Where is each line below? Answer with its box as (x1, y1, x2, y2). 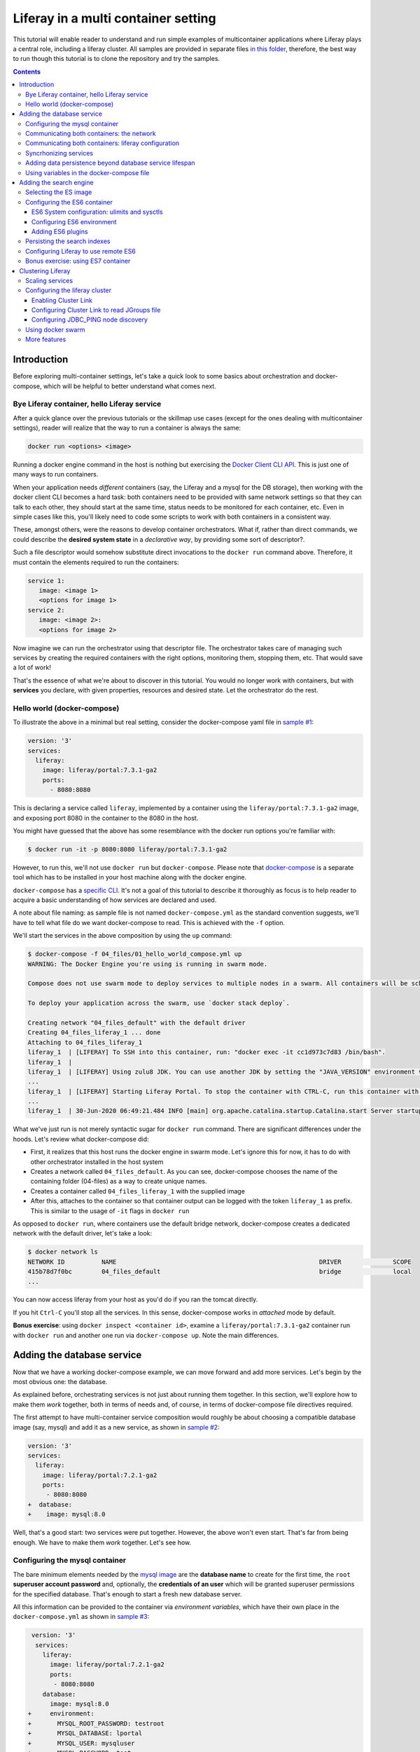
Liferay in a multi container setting (13, 11, 216, 26)
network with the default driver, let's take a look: (13, 1229, 153, 1238)
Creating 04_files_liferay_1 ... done (27, 1029, 161, 1036)
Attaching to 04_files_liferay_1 (27, 1038, 143, 1046)
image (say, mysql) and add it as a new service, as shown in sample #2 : (13, 1423, 220, 1431)
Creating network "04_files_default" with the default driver (27, 1018, 246, 1027)
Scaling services (25, 276, 73, 285)
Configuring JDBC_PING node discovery (31, 315, 148, 324)
